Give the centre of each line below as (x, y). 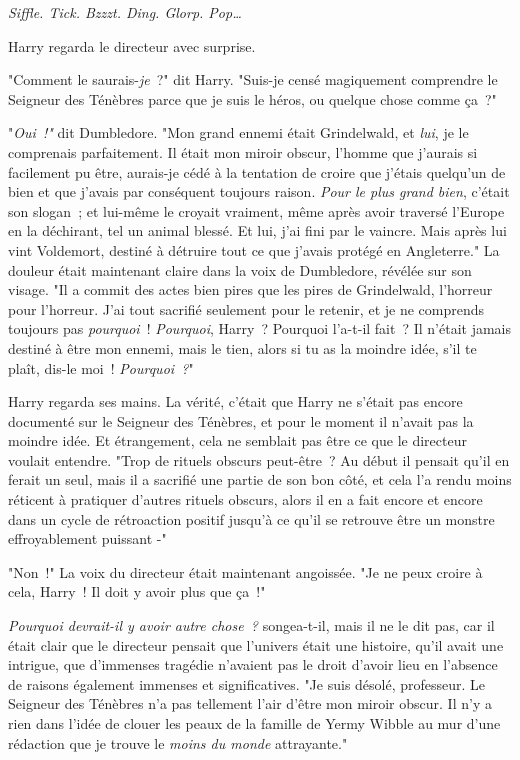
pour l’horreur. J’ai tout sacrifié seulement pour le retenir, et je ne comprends (246, 308)
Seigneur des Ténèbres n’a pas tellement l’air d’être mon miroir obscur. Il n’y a (250, 703)
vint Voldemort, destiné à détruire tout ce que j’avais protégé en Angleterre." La (254, 249)
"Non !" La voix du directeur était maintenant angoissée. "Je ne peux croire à (245, 571)
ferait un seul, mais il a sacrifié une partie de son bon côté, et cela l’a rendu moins (260, 479)
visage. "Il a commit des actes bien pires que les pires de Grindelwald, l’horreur (250, 289)
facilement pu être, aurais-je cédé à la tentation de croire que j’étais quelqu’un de (257, 171)
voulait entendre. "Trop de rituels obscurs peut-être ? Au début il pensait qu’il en (259, 459)
